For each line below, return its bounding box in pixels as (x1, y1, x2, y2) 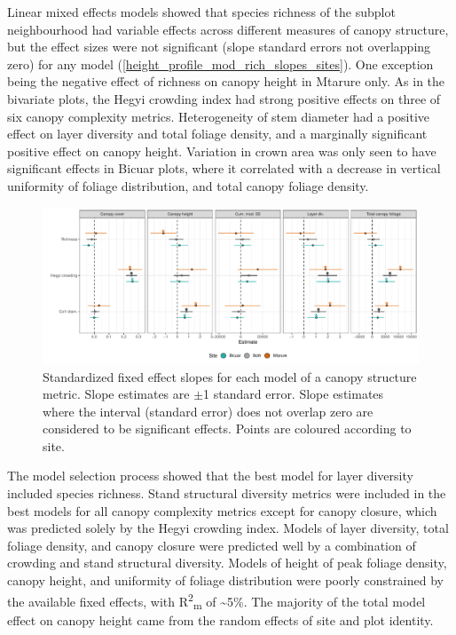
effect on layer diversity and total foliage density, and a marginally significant (7, 124, 428, 143)
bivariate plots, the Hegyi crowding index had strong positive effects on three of (7, 89, 441, 107)
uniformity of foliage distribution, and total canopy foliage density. (7, 176, 369, 194)
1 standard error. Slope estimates (203, 385, 384, 403)
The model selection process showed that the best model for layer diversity (7, 466, 413, 485)
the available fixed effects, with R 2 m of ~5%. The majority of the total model (7, 589, 426, 613)
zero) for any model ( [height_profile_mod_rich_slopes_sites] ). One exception (7, 54, 434, 73)
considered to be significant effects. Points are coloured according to (43, 419, 412, 438)
